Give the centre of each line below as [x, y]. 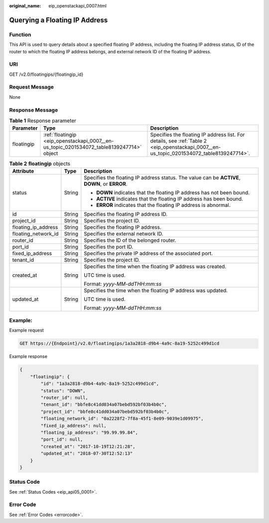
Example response [28, 356]
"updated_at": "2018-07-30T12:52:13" [87, 453]
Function [20, 34]
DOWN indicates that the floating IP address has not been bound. [173, 192]
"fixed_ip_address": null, [73, 426]
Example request [27, 330]
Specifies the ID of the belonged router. [130, 240]
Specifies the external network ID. [124, 233]
